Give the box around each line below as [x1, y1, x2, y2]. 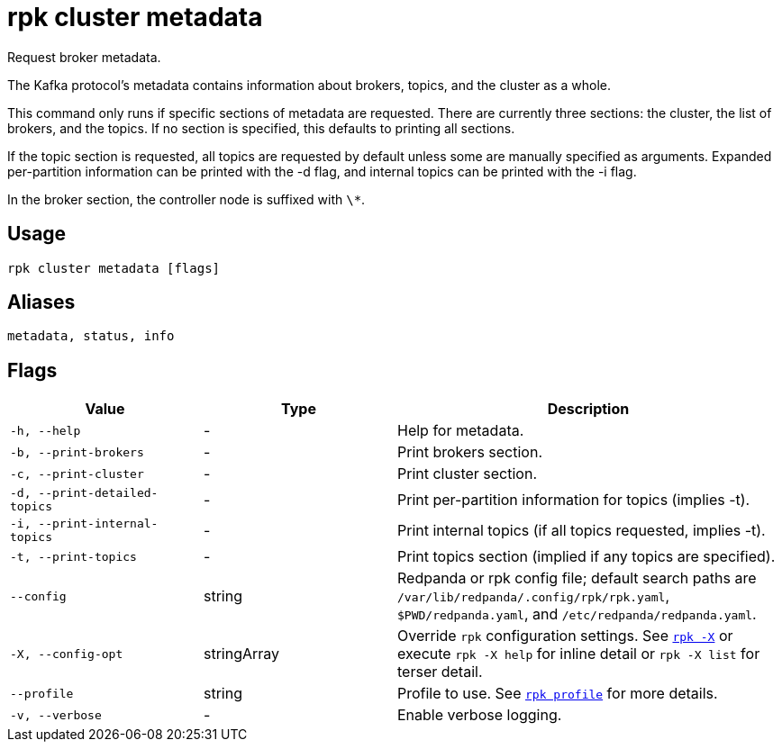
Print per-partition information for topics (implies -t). [397, 491, 750, 510]
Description [547, 400, 630, 419]
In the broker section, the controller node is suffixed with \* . [7, 191, 366, 207]
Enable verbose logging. [397, 706, 562, 725]
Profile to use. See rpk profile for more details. [397, 684, 718, 703]
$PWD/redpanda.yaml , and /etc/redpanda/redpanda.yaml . [397, 605, 757, 624]
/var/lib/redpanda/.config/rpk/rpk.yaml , [397, 587, 670, 606]
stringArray [204, 645, 280, 663]
